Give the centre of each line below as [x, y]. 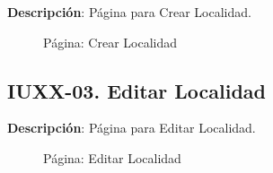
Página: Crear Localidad [110, 42]
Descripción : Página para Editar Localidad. [132, 128]
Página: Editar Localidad [112, 157]
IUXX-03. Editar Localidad [137, 90]
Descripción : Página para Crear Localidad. [129, 12]
